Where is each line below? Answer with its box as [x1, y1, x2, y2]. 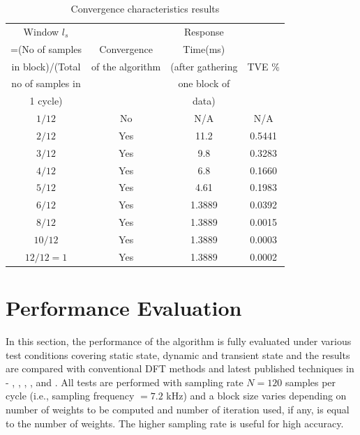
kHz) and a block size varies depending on [166, 388, 347, 403]
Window [23, 24, 59, 38]
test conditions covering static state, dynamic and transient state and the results [6, 347, 350, 362]
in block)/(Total [11, 59, 81, 73]
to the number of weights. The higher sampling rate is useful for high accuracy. [6, 415, 344, 430]
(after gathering [170, 59, 238, 73]
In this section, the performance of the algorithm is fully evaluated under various [6, 334, 352, 349]
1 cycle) [29, 93, 63, 108]
